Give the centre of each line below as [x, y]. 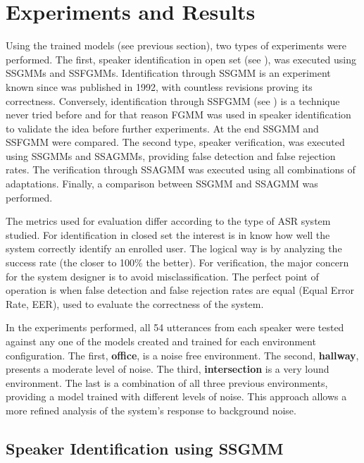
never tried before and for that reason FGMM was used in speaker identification [178, 115]
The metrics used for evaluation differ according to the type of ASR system [168, 221]
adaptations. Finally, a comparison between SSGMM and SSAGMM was [162, 184]
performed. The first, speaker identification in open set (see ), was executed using [181, 59]
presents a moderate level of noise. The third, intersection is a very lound [168, 369]
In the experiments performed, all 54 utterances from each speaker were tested [175, 327]
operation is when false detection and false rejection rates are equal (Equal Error [180, 290]
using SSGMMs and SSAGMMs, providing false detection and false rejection [171, 155]
